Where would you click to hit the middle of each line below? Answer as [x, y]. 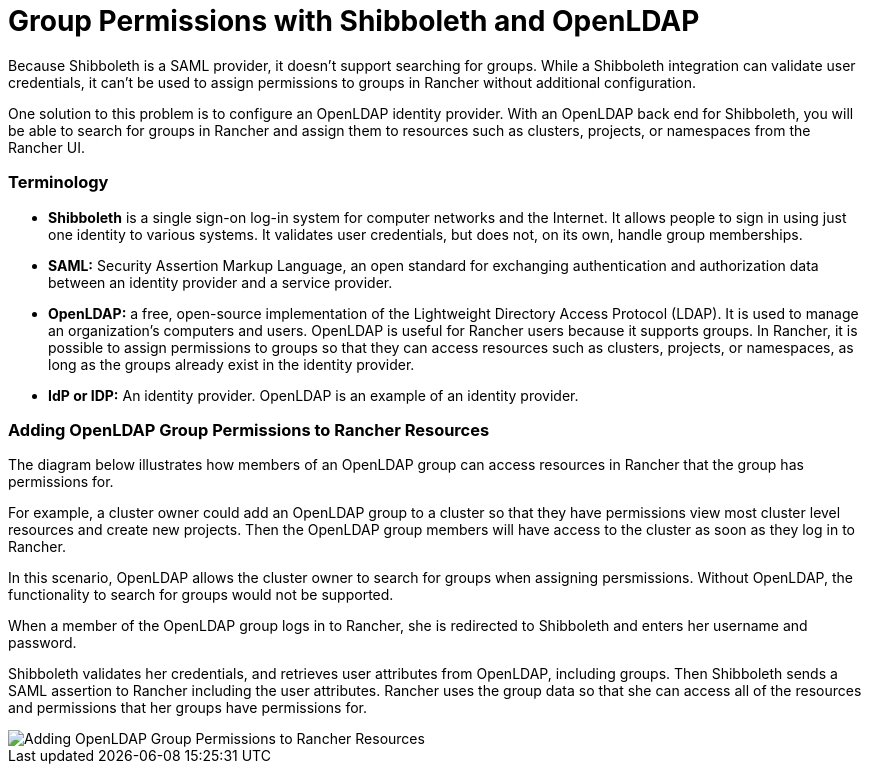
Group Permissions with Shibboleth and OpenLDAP [354, 21]
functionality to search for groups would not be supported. [201, 595]
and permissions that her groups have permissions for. [188, 708]
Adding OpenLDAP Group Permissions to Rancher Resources [249, 429]
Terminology [58, 182]
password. [42, 643]
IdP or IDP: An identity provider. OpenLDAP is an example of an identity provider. [313, 395]
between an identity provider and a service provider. [220, 282]
